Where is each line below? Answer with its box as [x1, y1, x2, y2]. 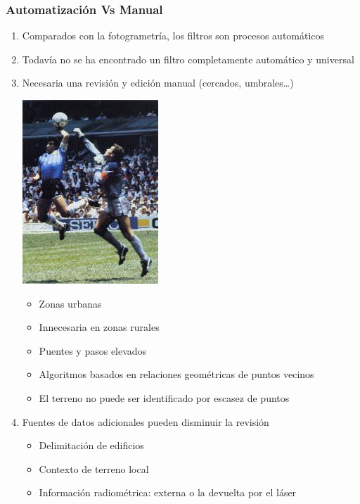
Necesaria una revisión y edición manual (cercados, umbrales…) [22, 75, 294, 90]
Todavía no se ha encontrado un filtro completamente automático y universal [22, 51, 354, 66]
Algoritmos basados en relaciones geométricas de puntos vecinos [39, 367, 314, 382]
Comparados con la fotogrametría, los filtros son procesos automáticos [22, 28, 325, 43]
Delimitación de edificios [39, 438, 144, 453]
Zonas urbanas [39, 296, 102, 310]
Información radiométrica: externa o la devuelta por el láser [39, 485, 297, 500]
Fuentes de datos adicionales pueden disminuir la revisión [22, 414, 269, 429]
